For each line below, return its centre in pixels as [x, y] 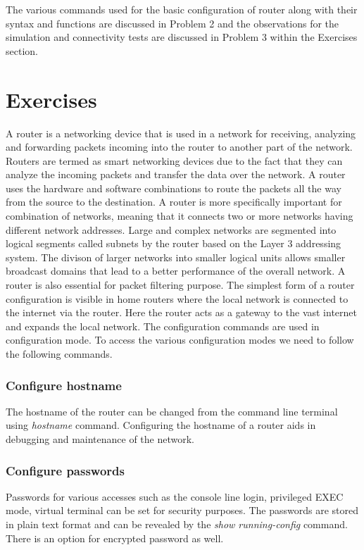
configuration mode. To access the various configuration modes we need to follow [180, 340]
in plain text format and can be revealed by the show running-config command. [177, 524]
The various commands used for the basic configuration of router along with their [182, 9]
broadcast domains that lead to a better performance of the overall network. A [176, 271]
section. [22, 50]
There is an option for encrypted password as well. [115, 538]
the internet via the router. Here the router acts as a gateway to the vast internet [182, 312]
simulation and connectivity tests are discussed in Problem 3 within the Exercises [182, 37]
